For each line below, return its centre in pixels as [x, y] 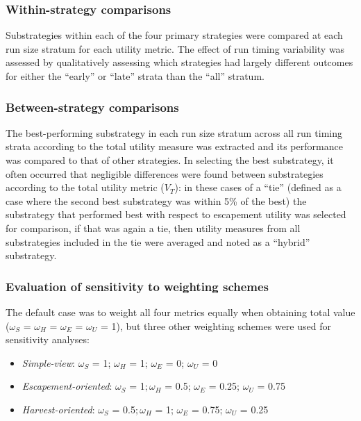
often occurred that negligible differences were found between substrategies [165, 173]
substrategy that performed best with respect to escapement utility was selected [176, 214]
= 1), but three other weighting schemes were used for [216, 325]
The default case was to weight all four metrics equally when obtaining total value [180, 312]
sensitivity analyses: [48, 339]
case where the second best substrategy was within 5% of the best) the [156, 200]
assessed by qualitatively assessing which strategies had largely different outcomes [179, 62]
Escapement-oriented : [67, 386]
